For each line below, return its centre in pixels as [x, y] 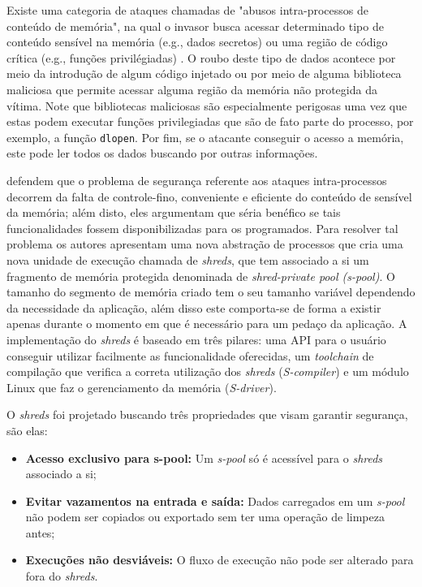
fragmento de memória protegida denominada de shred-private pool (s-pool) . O [201, 276]
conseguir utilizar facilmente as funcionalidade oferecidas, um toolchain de [190, 355]
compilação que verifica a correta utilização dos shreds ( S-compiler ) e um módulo [208, 371]
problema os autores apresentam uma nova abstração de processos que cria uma [205, 244]
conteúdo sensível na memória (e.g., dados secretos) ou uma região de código [197, 42]
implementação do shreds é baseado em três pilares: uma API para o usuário [196, 339]
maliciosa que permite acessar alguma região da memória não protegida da [192, 89]
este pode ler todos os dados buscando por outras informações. [162, 153]
